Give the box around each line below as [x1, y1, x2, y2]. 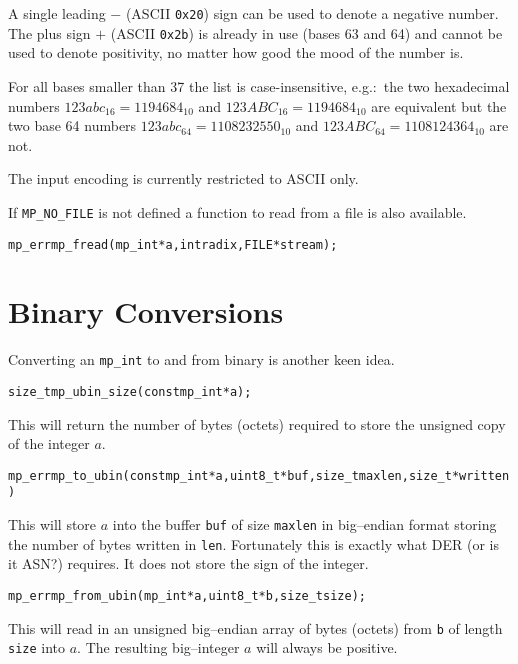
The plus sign [8, 22, 91, 43]
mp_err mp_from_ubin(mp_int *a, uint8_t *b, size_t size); [8, 589, 366, 604]
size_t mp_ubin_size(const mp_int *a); [8, 384, 252, 399]
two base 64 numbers [8, 115, 137, 136]
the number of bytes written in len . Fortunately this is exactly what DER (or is [8, 533, 499, 554]
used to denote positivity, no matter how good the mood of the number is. [8, 42, 464, 63]
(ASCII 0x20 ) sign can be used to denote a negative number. [125, 3, 499, 23]
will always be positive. [256, 637, 398, 658]
